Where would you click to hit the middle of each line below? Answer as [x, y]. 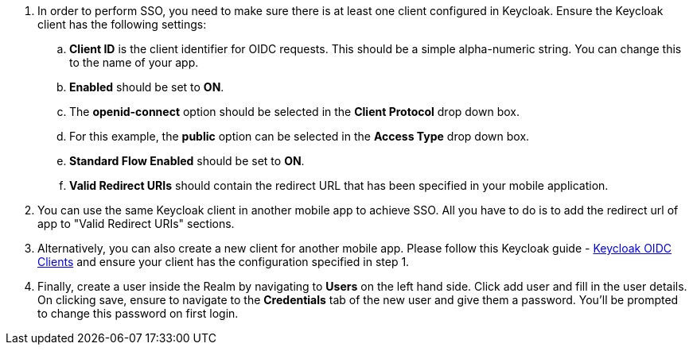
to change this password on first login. [138, 313]
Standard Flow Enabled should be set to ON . [187, 161]
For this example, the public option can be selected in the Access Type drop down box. [300, 136]
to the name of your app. [134, 62]
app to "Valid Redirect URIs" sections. [136, 224]
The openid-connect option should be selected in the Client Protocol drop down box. [295, 112]
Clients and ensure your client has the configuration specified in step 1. [224, 262]
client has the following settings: [122, 24]
